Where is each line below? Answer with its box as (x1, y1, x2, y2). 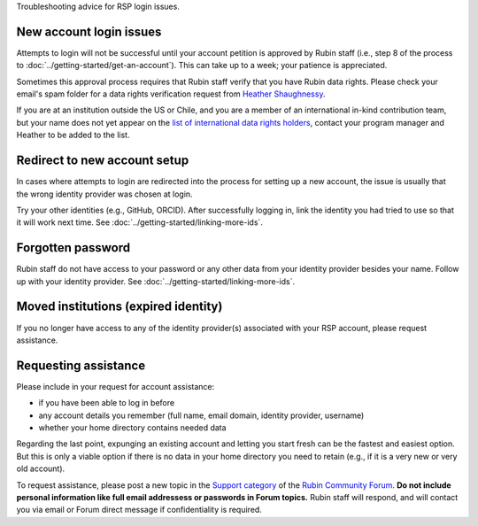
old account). (16, 463, 66, 474)
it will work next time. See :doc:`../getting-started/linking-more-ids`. (16, 217, 263, 228)
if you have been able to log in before (38, 398, 175, 408)
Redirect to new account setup (16, 153, 189, 168)
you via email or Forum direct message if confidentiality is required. (16, 505, 263, 515)
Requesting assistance (16, 358, 146, 373)
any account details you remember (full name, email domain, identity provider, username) (38, 410, 365, 421)
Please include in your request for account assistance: (16, 381, 215, 391)
